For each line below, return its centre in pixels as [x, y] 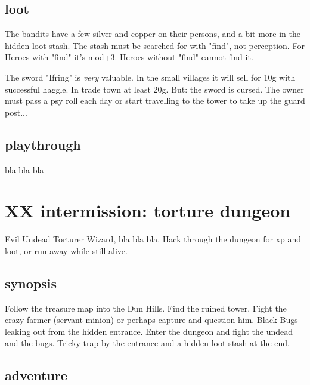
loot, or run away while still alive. [66, 250]
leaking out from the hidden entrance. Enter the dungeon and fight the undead [149, 331]
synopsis [31, 283]
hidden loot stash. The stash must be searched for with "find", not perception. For [155, 45]
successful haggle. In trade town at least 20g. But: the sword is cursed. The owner [154, 89]
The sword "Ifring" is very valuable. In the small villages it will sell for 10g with [150, 77]
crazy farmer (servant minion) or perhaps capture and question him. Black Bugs [151, 320]
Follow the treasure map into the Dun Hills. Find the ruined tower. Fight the [146, 308]
